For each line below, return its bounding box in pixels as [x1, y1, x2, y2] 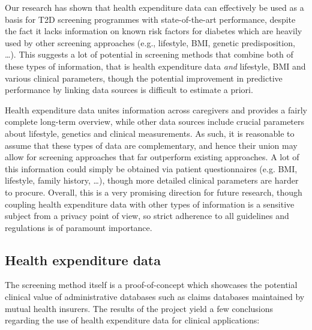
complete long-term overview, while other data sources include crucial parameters [5, 115, 305, 128]
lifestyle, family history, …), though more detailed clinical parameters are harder [5, 174, 299, 187]
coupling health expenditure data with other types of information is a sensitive [5, 197, 295, 210]
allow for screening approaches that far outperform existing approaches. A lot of [5, 151, 299, 163]
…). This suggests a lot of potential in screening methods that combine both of [5, 48, 293, 61]
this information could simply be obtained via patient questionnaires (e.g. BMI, [5, 162, 298, 175]
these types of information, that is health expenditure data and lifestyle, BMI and [5, 59, 306, 72]
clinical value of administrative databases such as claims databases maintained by [5, 290, 305, 303]
